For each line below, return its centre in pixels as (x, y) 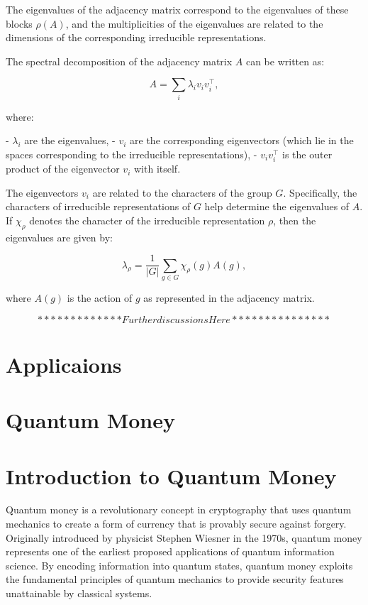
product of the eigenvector (63, 169)
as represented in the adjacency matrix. (229, 298)
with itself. (157, 169)
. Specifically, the (320, 192)
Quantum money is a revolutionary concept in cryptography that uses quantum (179, 509)
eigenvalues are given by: (59, 237)
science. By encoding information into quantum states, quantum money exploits (179, 565)
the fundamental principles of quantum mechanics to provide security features (175, 579)
